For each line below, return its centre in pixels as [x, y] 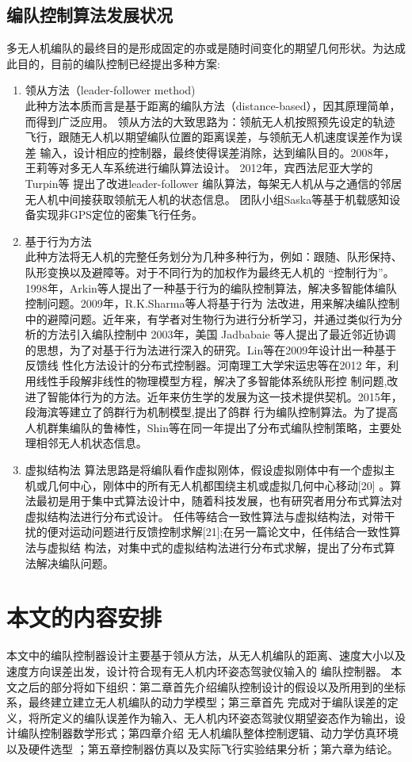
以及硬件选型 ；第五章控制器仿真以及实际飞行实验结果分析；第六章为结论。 [202, 748]
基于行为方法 [58, 241]
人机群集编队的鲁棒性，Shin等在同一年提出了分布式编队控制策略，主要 [208, 427]
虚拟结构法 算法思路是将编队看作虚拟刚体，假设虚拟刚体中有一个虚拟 [204, 470]
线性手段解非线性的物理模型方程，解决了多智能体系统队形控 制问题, [212, 381]
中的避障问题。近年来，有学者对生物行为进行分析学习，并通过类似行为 [208, 318]
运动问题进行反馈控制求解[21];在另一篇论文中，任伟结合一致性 [229, 532]
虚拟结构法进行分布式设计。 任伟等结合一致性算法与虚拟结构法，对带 [204, 516]
